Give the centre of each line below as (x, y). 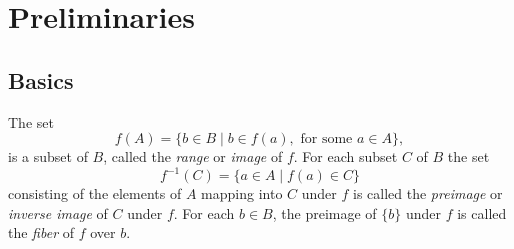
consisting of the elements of (95, 193)
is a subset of (48, 156)
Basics (41, 79)
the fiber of (41, 232)
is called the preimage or (428, 193)
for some (326, 139)
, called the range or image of (193, 156)
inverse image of (58, 212)
